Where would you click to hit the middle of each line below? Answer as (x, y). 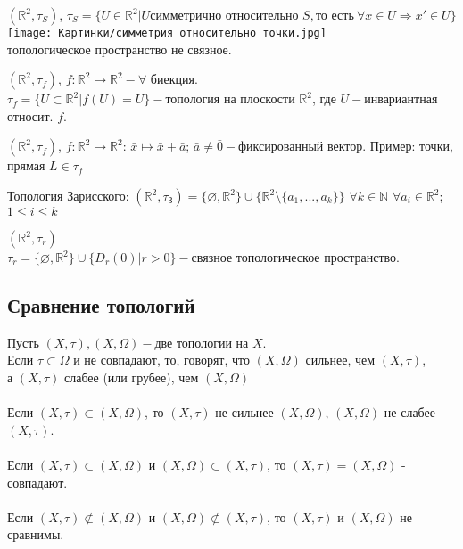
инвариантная (401, 98)
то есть (335, 16)
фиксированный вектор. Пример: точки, (346, 146)
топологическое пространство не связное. (120, 49)
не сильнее (244, 412)
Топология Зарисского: (68, 196)
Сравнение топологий (101, 305)
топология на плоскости (230, 98)
